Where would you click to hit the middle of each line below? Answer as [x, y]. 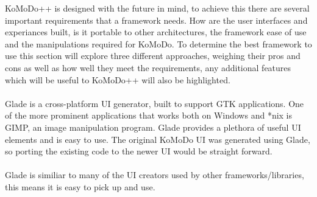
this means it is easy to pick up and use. [80, 186]
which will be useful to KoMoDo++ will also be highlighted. [118, 79]
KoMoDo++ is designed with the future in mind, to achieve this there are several [157, 8]
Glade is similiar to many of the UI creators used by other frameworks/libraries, [155, 175]
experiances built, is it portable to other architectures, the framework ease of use [156, 32]
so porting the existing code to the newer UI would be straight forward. [139, 151]
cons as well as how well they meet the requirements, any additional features [148, 67]
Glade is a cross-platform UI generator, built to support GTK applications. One [155, 103]
